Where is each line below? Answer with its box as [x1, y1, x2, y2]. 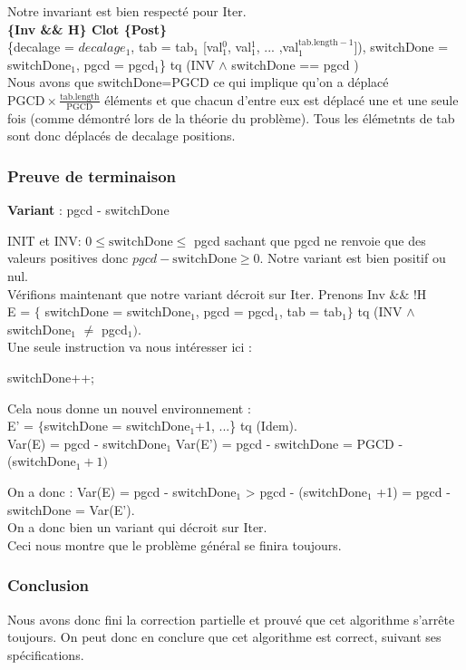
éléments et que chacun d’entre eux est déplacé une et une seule [104, 90, 459, 109]
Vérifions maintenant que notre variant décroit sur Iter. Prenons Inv [7, 284, 385, 303]
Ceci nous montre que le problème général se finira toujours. [7, 535, 342, 554]
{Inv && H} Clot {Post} [7, 19, 168, 38]
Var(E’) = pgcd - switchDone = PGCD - [175, 433, 403, 452]
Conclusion [7, 574, 89, 597]
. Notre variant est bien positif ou [259, 248, 446, 267]
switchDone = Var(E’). [7, 500, 135, 519]
